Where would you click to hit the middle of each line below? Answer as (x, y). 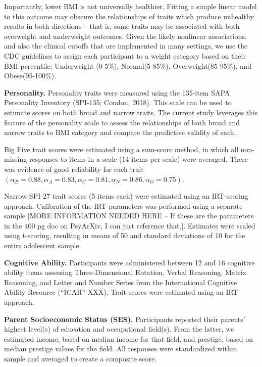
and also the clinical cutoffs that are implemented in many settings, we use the (126, 46)
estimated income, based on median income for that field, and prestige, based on (129, 338)
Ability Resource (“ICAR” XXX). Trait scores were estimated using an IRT (121, 292)
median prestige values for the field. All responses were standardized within (121, 349)
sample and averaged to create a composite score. (81, 358)
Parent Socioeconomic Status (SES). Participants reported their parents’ (125, 319)
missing (16, 159)
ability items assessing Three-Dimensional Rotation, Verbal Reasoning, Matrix (125, 272)
